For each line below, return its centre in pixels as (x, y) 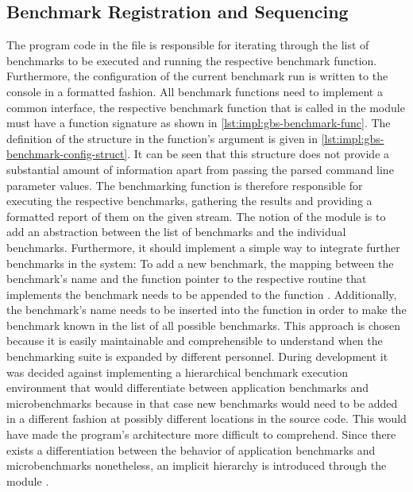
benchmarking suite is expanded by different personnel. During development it (197, 356)
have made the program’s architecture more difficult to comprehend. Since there (201, 434)
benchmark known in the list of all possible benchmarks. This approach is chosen (204, 325)
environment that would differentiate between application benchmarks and (187, 387)
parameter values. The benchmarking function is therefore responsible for (185, 185)
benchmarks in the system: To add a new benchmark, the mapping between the (200, 263)
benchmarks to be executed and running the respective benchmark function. (192, 60)
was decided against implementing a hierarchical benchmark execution (177, 372)
